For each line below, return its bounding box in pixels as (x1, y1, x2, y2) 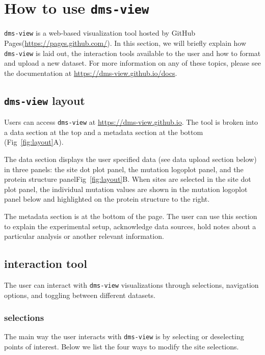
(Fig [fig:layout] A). (4, 136, 64, 147)
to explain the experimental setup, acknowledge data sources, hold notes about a (4, 221, 256, 231)
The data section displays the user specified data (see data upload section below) (4, 153, 257, 164)
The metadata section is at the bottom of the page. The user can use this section (4, 210, 257, 221)
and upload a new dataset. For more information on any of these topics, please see (4, 58, 261, 68)
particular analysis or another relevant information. (4, 231, 164, 241)
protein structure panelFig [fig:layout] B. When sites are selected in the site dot (4, 174, 251, 184)
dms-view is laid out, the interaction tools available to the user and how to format (4, 47, 261, 58)
